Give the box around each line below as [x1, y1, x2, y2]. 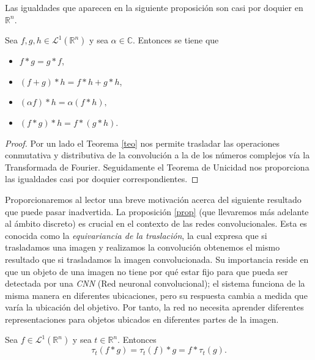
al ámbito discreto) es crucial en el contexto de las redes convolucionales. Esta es [5, 217, 307, 230]
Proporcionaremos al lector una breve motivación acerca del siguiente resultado [5, 193, 302, 205]
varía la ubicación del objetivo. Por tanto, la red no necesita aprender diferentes [5, 301, 304, 314]
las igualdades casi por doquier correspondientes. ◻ [5, 172, 199, 185]
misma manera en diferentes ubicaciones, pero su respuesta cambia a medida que [5, 288, 308, 301]
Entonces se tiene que [138, 34, 219, 46]
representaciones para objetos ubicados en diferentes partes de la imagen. [5, 312, 279, 325]
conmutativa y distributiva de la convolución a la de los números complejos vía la [5, 149, 310, 161]
